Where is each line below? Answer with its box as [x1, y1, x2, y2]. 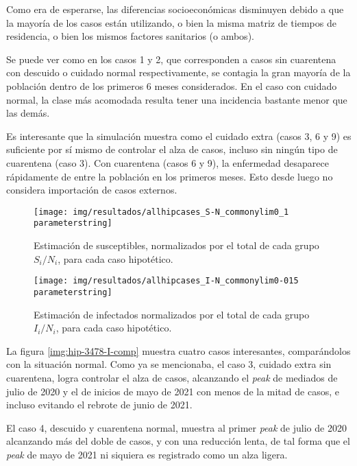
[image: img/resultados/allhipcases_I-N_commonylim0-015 [34, 276, 299, 286]
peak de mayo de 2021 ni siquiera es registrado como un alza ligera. [6, 447, 288, 461]
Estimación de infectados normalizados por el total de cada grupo [34, 307, 310, 321]
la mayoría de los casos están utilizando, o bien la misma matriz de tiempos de [6, 15, 336, 30]
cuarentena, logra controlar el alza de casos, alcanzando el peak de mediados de [6, 370, 338, 384]
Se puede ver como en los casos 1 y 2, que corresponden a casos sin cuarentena [6, 51, 336, 66]
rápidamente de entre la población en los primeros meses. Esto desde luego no [6, 169, 333, 183]
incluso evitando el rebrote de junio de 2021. [6, 397, 193, 412]
